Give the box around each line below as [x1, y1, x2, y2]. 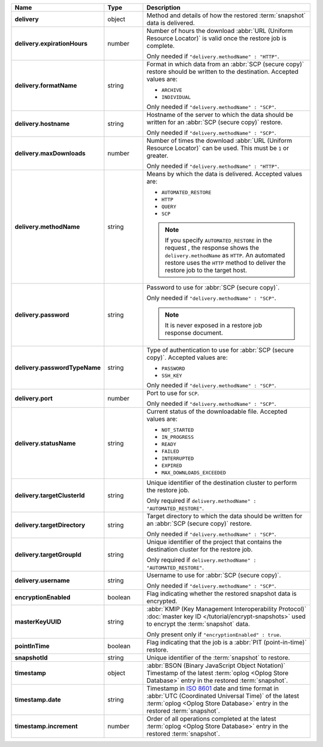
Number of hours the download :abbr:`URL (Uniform [147, 27, 293, 35]
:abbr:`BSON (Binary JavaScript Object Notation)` [147, 661, 286, 670]
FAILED [161, 448, 179, 454]
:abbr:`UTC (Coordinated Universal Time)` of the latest [147, 692, 299, 700]
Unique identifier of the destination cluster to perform [147, 478, 297, 487]
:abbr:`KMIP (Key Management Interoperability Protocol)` [147, 605, 307, 613]
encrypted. [147, 597, 178, 605]
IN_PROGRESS [161, 434, 194, 440]
